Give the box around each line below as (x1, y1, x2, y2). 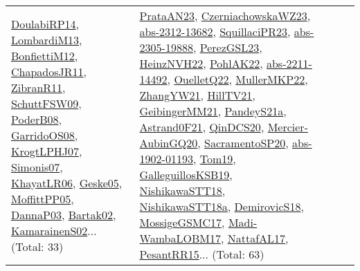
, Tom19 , (192, 151, 236, 167)
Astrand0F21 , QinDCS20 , (139, 119, 264, 135)
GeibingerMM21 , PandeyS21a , (139, 103, 287, 119)
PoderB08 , (11, 111, 62, 127)
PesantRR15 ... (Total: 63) (139, 246, 264, 262)
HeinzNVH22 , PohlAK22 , (139, 55, 263, 71)
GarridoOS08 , (11, 127, 78, 143)
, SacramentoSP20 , (197, 135, 289, 151)
